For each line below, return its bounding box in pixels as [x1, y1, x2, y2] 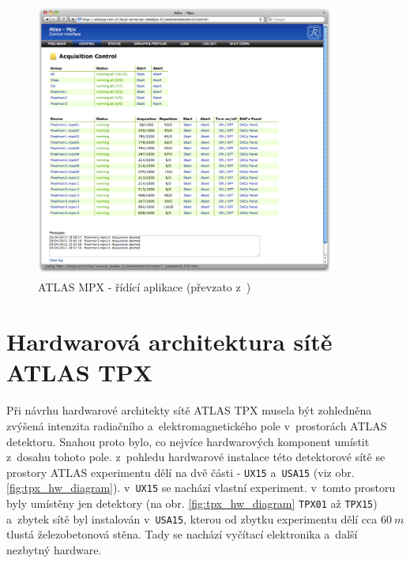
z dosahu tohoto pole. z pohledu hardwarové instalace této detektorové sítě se [6, 449, 386, 465]
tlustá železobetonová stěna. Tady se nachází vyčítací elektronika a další [6, 526, 358, 542]
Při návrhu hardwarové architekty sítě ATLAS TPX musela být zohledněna [6, 402, 372, 418]
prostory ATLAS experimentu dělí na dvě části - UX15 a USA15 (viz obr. [6, 464, 355, 480]
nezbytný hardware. [6, 541, 102, 557]
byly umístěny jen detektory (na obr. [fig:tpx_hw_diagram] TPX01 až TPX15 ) [6, 495, 378, 512]
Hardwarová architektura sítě [6, 325, 333, 358]
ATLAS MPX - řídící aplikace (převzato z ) [38, 279, 251, 295]
